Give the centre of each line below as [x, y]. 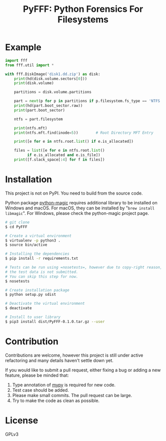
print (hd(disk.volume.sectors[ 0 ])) [51, 79]
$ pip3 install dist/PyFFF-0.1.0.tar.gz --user [55, 321]
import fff [16, 60]
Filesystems [83, 20]
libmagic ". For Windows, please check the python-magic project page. [77, 213]
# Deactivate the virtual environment [45, 304]
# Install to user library [33, 317]
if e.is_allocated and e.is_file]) [63, 155]
